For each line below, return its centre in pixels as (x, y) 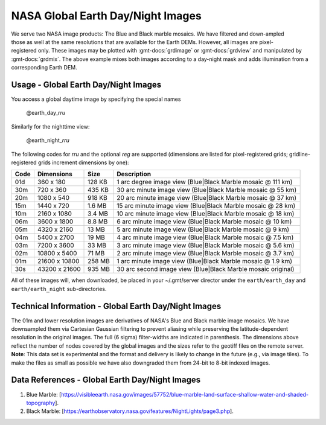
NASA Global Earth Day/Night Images (106, 16)
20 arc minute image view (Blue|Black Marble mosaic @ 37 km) (207, 198)
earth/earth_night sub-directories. (59, 289)
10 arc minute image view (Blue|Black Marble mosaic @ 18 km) (206, 214)
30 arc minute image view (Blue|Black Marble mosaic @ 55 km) (207, 190)
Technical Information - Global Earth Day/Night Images (116, 306)
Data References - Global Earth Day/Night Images (106, 380)
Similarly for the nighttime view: (50, 126)
